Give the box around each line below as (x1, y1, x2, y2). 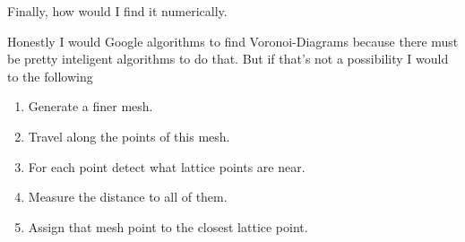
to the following (7, 66, 93, 85)
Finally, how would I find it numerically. (7, 2, 228, 20)
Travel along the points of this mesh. (28, 126, 230, 145)
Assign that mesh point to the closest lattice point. (28, 217, 308, 236)
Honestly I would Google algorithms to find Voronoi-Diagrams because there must (7, 31, 459, 50)
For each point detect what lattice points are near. (28, 157, 306, 176)
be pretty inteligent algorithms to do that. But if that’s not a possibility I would (7, 49, 449, 68)
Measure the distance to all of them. (28, 187, 228, 206)
